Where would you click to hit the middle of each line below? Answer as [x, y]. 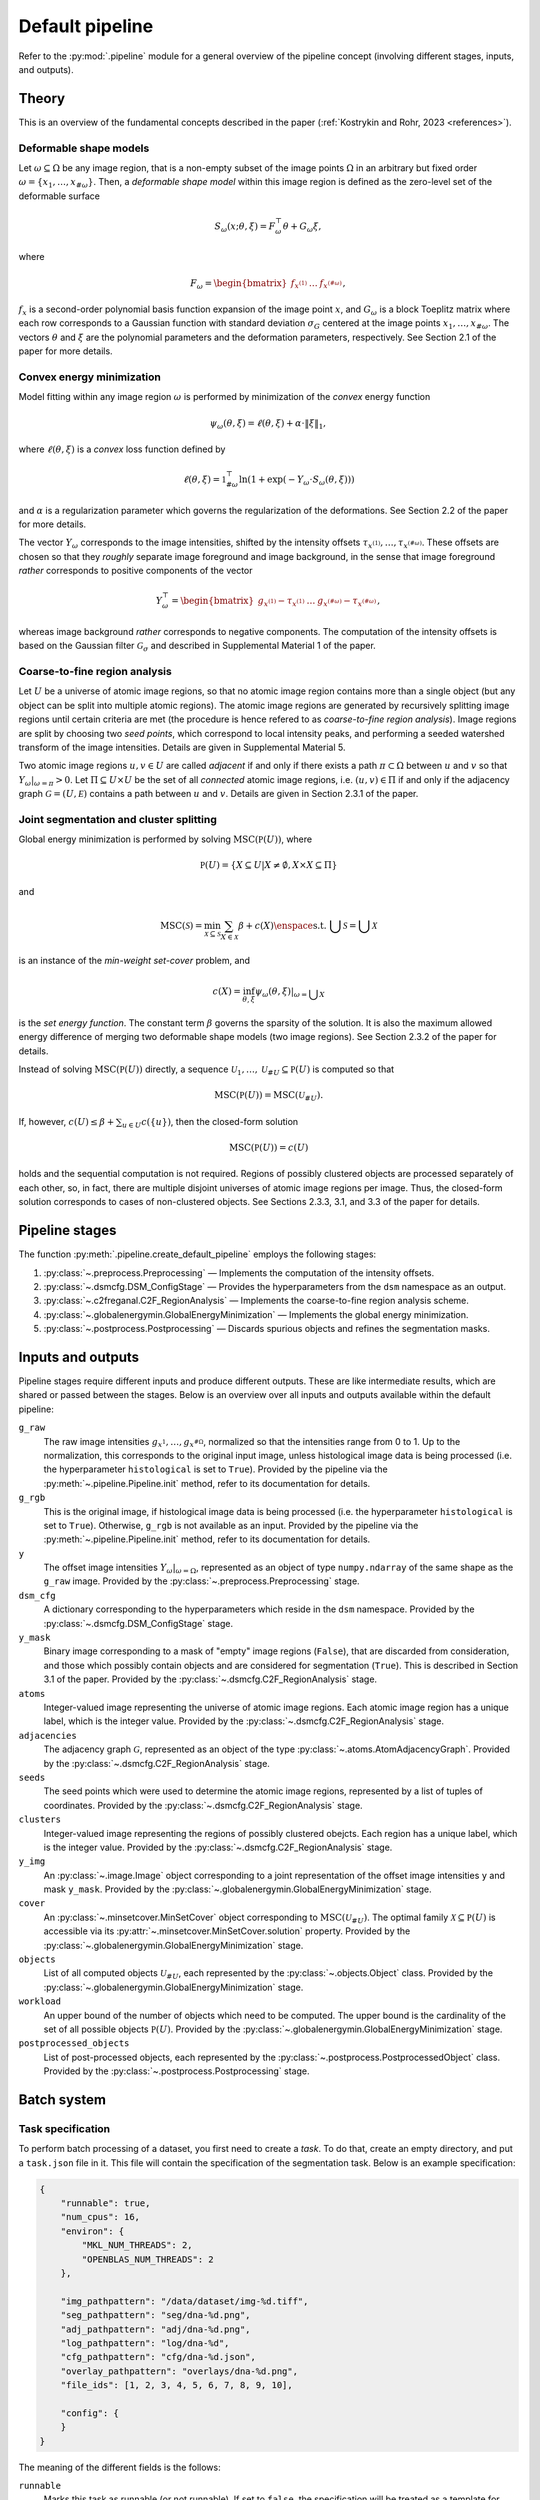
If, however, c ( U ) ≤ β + [66, 1121]
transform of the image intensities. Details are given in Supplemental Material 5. [182, 747]
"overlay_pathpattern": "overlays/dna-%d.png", [179, 2371]
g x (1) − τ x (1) [281, 602]
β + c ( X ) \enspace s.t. [282, 925]
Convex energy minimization [90, 377]
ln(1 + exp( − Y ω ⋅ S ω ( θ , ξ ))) [296, 480]
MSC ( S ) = [181, 925]
